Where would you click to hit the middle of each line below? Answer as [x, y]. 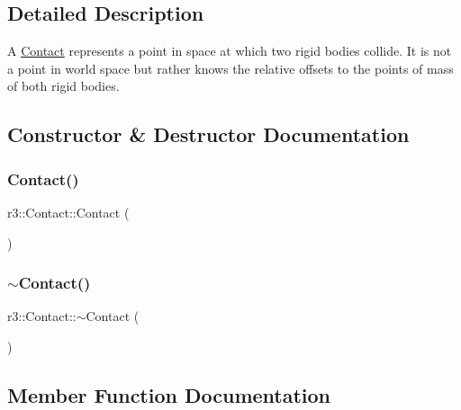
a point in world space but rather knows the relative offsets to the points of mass [230, 68]
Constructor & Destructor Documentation [208, 134]
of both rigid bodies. [63, 86]
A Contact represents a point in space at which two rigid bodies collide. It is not [230, 51]
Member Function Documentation [169, 394]
